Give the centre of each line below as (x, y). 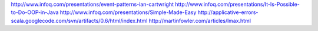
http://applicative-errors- (228, 12)
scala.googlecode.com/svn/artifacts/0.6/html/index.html (79, 20)
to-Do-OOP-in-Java (35, 12)
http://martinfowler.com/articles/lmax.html (200, 20)
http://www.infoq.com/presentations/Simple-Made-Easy (128, 12)
